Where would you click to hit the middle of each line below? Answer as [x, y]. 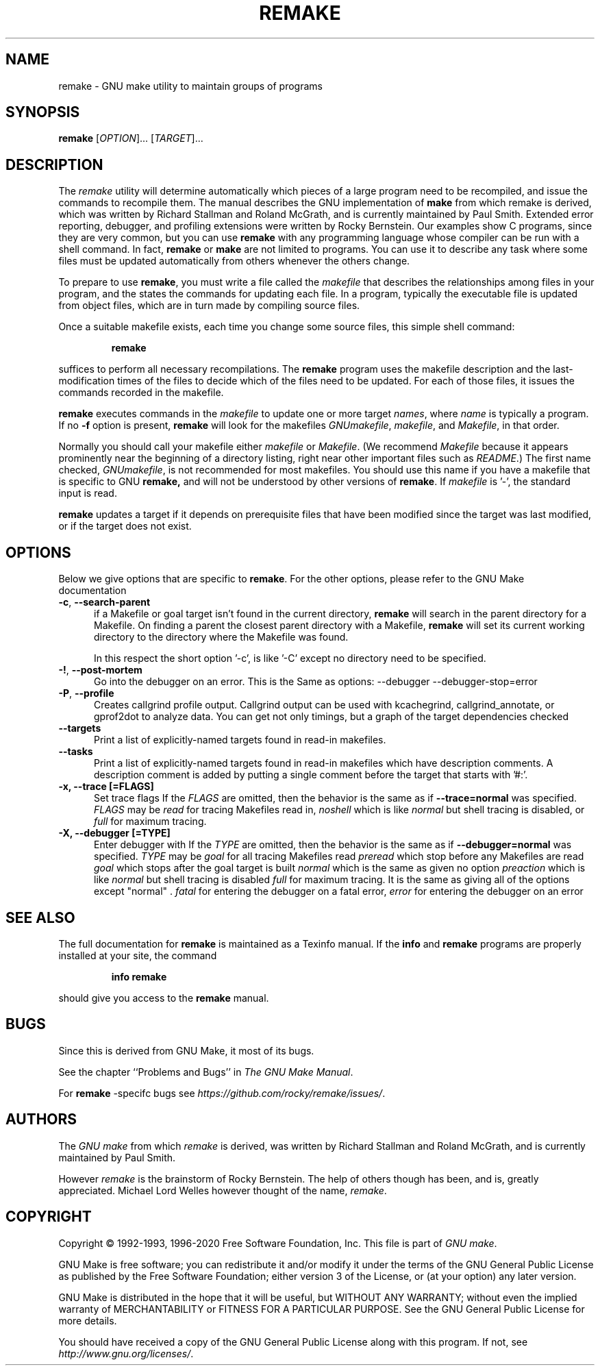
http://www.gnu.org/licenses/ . [126, 1353]
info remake [139, 976]
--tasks [76, 752]
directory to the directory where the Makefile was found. [221, 637]
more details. [88, 1320]
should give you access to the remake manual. [164, 998]
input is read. [88, 493]
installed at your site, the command [138, 955]
